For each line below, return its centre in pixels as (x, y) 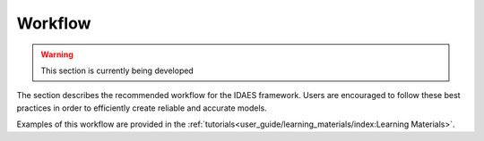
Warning (57, 54)
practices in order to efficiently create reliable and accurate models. (142, 108)
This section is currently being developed (117, 70)
